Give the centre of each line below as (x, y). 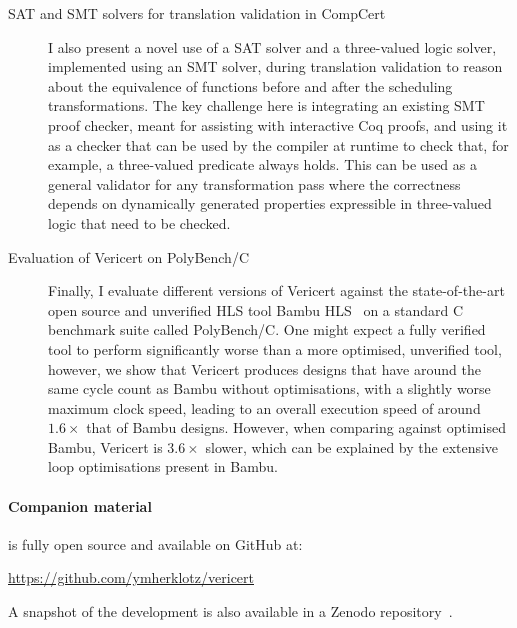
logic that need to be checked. (139, 222)
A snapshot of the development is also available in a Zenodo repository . (230, 611)
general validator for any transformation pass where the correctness (254, 183)
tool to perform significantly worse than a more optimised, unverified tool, (275, 348)
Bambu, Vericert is (105, 446)
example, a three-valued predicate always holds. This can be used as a (262, 164)
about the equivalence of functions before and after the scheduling (250, 85)
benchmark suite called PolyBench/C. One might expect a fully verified (267, 329)
